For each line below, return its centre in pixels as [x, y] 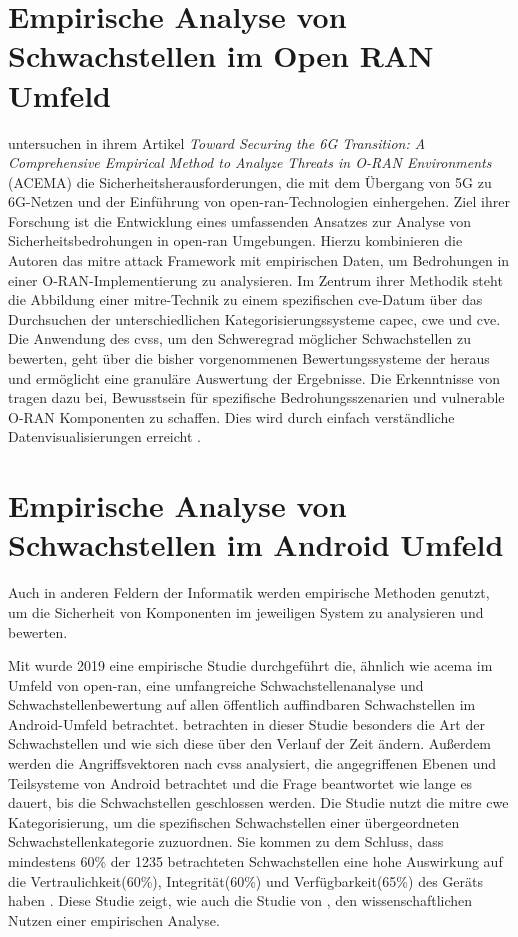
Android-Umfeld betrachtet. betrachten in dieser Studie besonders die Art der [246, 723]
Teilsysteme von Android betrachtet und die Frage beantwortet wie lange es [240, 782]
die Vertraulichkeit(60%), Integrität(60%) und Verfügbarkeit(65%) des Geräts [245, 880]
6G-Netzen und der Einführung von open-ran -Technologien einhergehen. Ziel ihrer [259, 201]
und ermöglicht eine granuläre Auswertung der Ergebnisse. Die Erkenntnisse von [254, 377]
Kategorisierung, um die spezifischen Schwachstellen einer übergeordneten [234, 821]
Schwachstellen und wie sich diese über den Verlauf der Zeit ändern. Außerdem [250, 743]
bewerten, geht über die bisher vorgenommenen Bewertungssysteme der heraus [249, 358]
